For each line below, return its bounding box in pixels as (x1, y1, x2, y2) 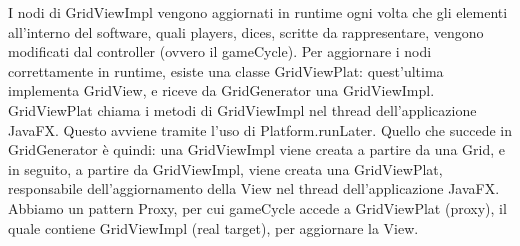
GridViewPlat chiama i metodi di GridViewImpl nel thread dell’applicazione (8, 99, 477, 120)
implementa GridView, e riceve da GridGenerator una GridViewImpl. (8, 80, 435, 101)
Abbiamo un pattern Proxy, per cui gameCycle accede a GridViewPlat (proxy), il (8, 197, 507, 218)
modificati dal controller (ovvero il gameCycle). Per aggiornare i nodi (8, 41, 432, 62)
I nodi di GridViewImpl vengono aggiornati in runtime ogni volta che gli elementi (8, 2, 508, 22)
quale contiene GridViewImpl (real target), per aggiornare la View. (8, 217, 419, 238)
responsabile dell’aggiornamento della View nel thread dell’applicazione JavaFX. (8, 178, 500, 199)
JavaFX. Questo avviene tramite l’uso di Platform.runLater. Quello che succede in (8, 119, 512, 140)
